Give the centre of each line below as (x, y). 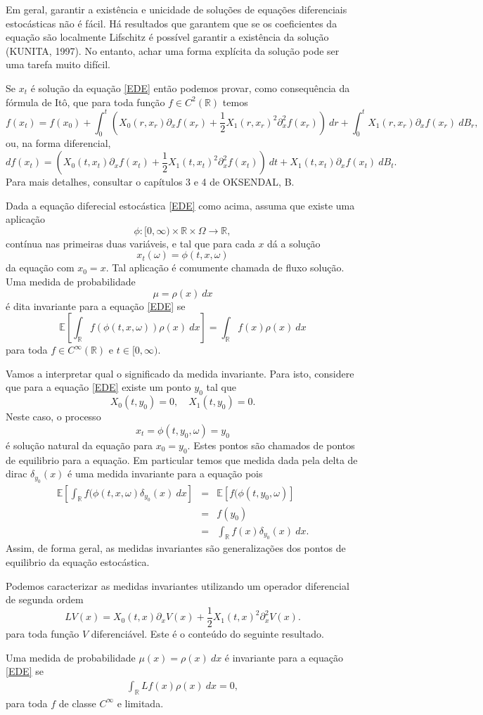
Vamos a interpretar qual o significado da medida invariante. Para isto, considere (180, 373)
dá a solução (294, 243)
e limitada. (140, 703)
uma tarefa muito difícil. (58, 64)
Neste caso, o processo (53, 417)
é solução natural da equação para (79, 445)
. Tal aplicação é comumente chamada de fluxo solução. (225, 268)
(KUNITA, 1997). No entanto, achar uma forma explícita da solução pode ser (173, 50)
